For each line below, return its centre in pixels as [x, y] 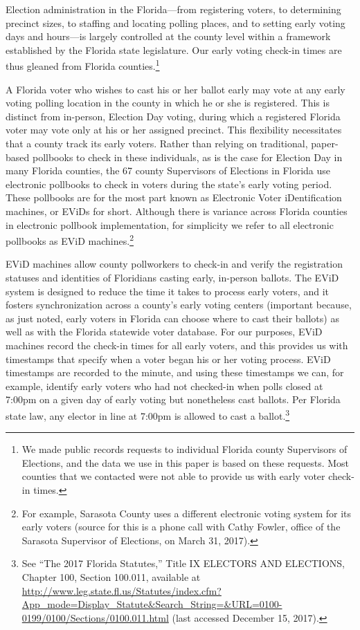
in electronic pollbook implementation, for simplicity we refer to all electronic [170, 224]
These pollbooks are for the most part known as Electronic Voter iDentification [174, 197]
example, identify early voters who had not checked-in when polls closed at [164, 386]
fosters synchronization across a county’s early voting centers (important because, [179, 305]
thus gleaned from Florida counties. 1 [83, 65]
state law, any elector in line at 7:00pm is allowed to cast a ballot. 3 [148, 414]
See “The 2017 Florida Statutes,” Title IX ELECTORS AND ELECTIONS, [183, 563]
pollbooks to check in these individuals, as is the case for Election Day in [187, 157]
